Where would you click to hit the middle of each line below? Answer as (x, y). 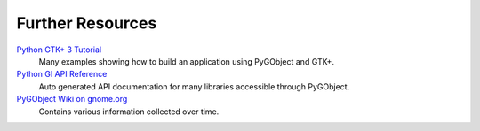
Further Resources (87, 23)
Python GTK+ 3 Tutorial (59, 50)
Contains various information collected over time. (129, 112)
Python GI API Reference (62, 74)
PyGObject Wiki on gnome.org (72, 99)
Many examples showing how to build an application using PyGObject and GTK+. (187, 61)
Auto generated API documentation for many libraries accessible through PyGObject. (194, 86)
